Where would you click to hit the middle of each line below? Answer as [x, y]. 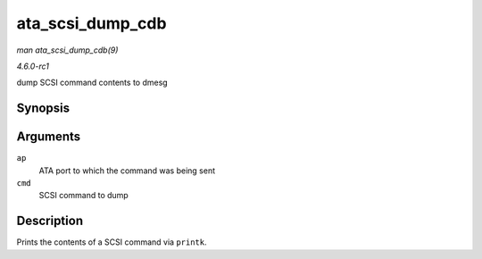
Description [50, 221]
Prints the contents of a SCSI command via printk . [112, 242]
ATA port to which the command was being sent [127, 171]
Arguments [49, 137]
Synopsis [43, 109]
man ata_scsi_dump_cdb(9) [67, 50]
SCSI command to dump [83, 196]
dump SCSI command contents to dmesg [92, 83]
